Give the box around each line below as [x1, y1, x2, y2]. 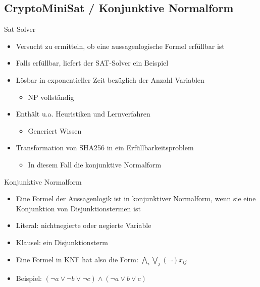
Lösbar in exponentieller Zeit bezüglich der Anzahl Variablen [16, 74, 204, 85]
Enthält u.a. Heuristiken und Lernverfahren [16, 108, 150, 119]
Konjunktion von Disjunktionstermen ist [16, 203, 141, 213]
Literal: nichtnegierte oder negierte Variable [16, 220, 151, 231]
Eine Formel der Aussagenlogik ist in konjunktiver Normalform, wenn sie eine [16, 193, 256, 204]
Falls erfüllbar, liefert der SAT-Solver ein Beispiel [16, 58, 169, 68]
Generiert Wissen [28, 125, 82, 136]
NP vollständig [28, 91, 74, 102]
